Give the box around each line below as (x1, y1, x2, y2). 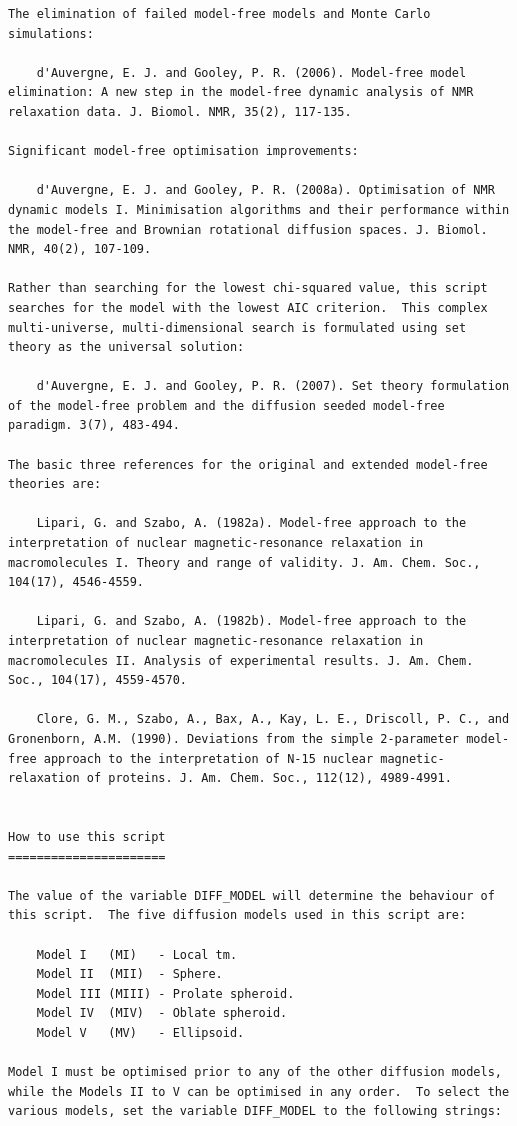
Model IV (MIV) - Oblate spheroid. (36, 1006, 288, 1021)
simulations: (8, 26, 94, 41)
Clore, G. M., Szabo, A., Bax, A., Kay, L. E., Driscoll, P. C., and (36, 712, 510, 727)
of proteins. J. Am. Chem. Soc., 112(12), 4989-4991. (86, 771, 452, 786)
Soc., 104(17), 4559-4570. (8, 673, 187, 688)
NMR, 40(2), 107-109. (8, 242, 152, 257)
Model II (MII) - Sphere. (36, 967, 223, 982)
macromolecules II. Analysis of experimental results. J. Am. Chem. (8, 653, 474, 668)
